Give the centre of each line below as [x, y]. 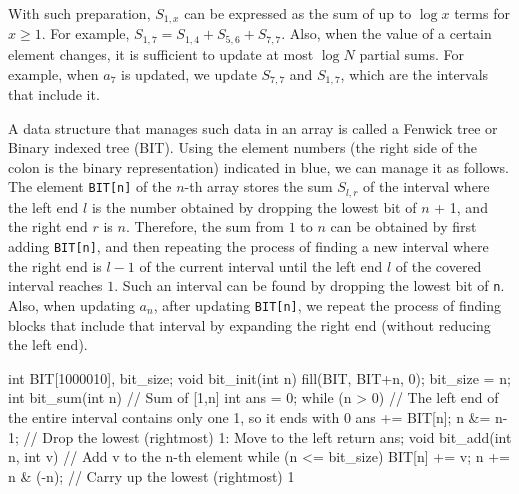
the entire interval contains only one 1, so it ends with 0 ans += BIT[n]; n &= [249, 416]
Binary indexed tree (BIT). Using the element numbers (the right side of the [242, 147]
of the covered [438, 265]
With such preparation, [79, 13]
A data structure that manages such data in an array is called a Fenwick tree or [253, 127]
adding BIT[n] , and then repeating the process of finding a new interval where [248, 245]
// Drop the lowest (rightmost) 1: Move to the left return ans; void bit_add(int [267, 436]
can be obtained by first [403, 226]
